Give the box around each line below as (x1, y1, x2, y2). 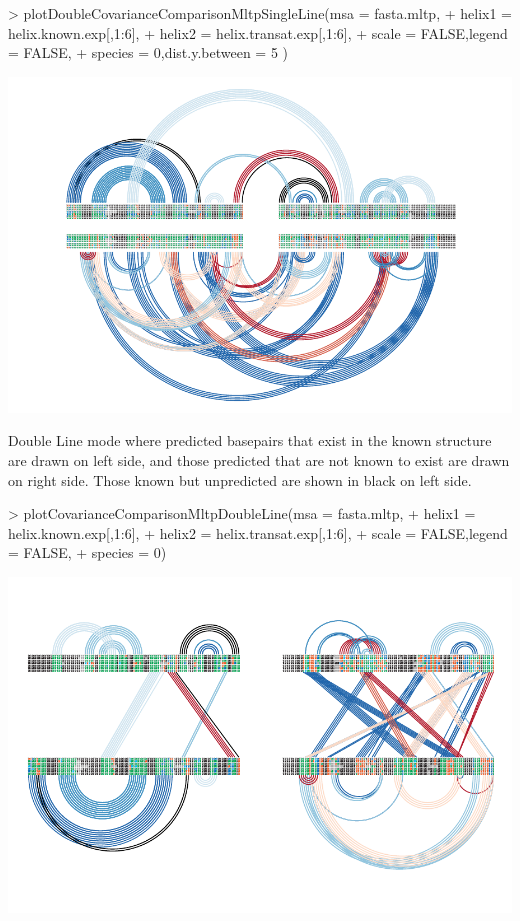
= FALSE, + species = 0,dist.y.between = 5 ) (8, 42, 289, 63)
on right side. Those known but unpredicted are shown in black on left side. (8, 469, 472, 490)
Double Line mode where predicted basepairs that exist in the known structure (8, 430, 492, 451)
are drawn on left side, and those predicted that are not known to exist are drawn (8, 449, 510, 470)
